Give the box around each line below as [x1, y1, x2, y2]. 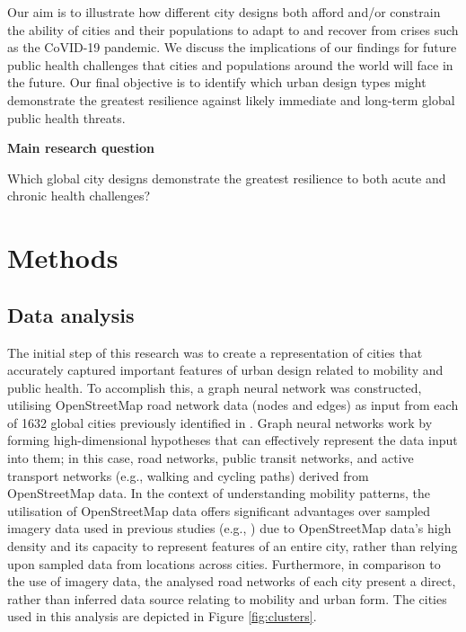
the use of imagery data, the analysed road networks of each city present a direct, [7, 572, 456, 591]
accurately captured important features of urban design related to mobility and [7, 361, 444, 379]
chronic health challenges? [7, 186, 151, 205]
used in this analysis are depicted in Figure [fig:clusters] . [7, 607, 317, 626]
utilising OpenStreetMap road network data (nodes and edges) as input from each [7, 396, 459, 414]
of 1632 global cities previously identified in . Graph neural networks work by [7, 413, 433, 432]
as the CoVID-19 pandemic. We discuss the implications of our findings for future [7, 38, 457, 57]
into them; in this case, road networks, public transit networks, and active [7, 449, 414, 467]
